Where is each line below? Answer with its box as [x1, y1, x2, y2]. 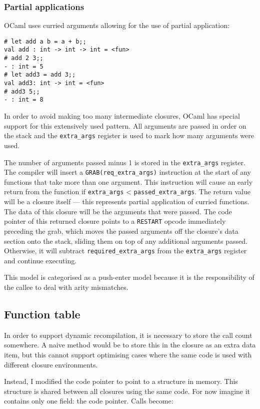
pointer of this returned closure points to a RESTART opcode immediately [4, 216, 226, 226]
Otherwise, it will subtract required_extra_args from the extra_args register [4, 245, 247, 256]
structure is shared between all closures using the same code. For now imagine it [4, 385, 250, 396]
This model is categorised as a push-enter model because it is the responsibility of [4, 272, 254, 282]
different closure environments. [4, 359, 98, 369]
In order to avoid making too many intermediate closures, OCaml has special [4, 111, 240, 121]
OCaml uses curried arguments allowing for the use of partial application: [4, 20, 229, 31]
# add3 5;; [4, 88, 40, 95]
